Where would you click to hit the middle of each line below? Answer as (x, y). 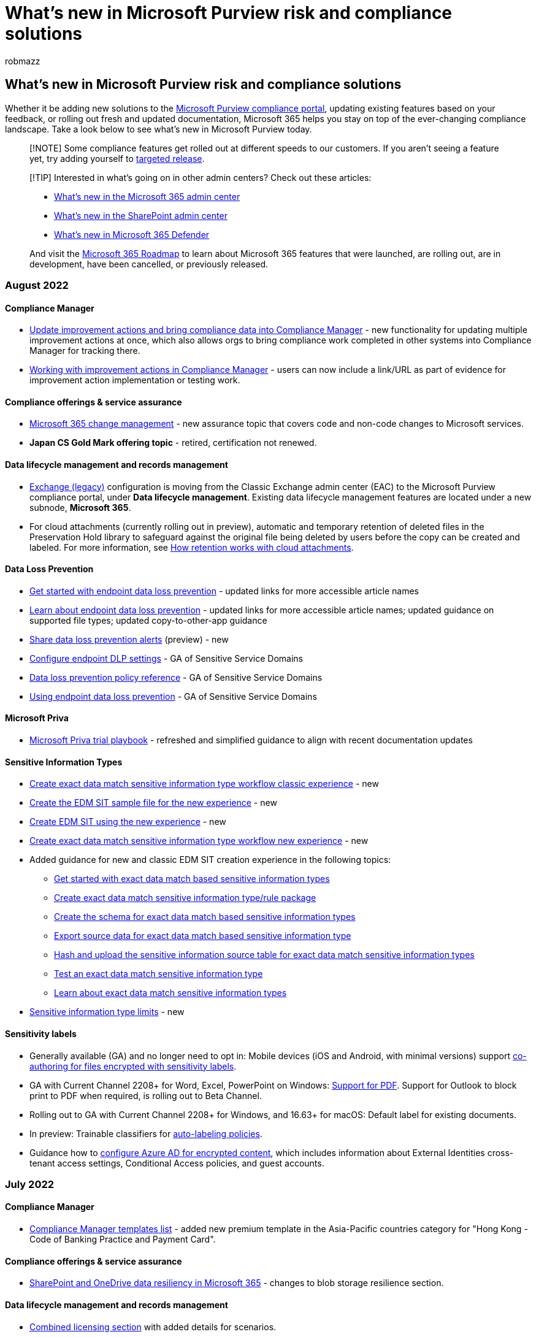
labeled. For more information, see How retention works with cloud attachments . (192, 547)
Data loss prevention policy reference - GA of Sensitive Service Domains (176, 677)
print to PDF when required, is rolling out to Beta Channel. (146, 1095)
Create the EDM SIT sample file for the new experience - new (153, 803)
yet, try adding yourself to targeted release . (117, 158)
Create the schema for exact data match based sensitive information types (205, 917)
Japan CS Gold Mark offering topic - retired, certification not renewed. (173, 443)
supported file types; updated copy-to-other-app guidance (148, 620)
